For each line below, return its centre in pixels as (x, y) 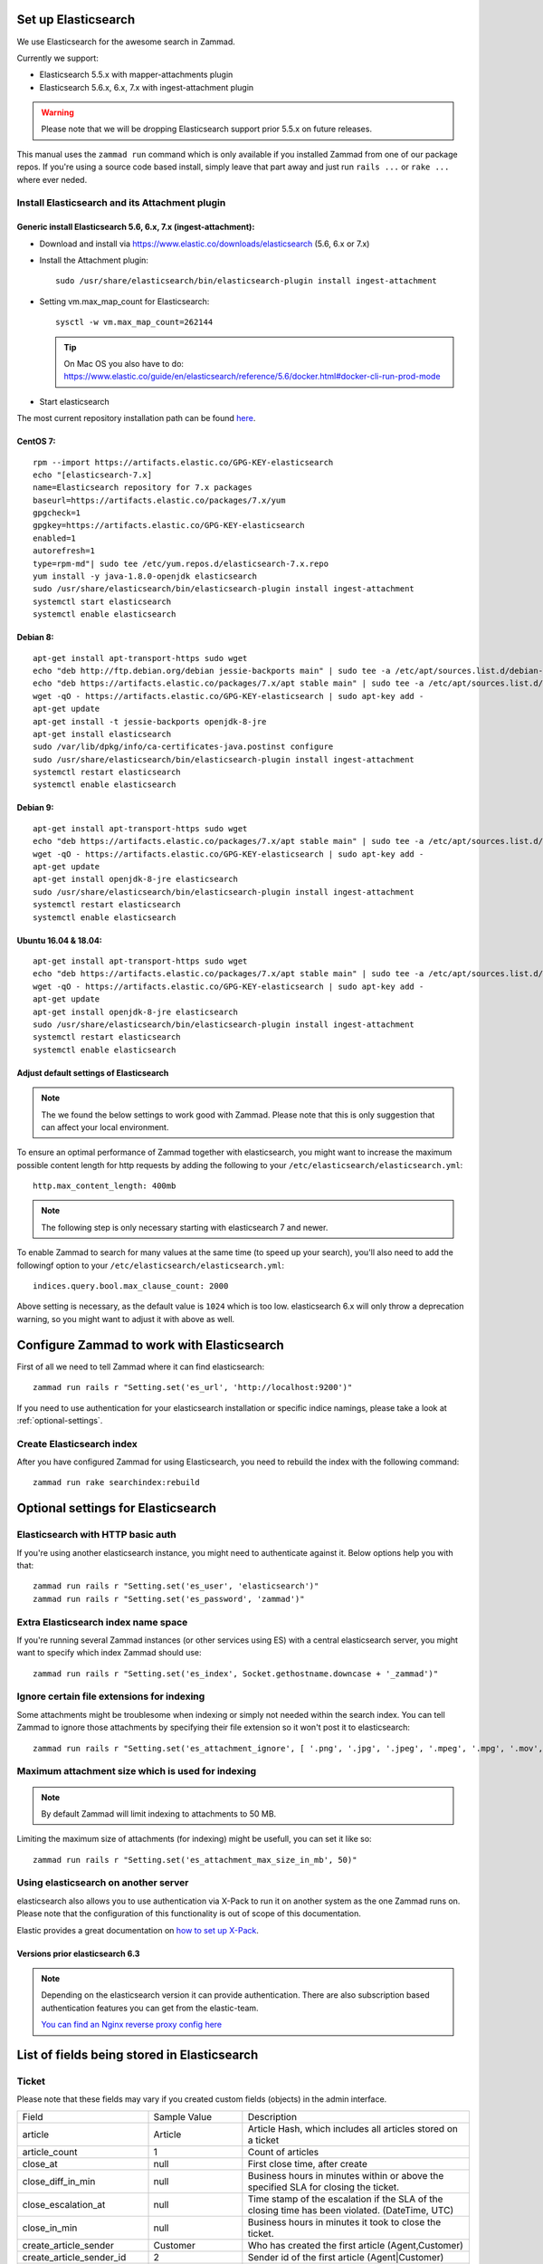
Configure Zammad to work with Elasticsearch (150, 1345)
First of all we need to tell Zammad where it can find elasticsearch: (141, 1367)
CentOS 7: (36, 441)
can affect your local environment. (105, 1127)
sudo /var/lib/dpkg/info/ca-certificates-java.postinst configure (183, 747)
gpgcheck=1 (57, 513)
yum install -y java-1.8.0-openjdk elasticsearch (145, 576)
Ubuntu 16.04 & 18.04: (60, 940)
